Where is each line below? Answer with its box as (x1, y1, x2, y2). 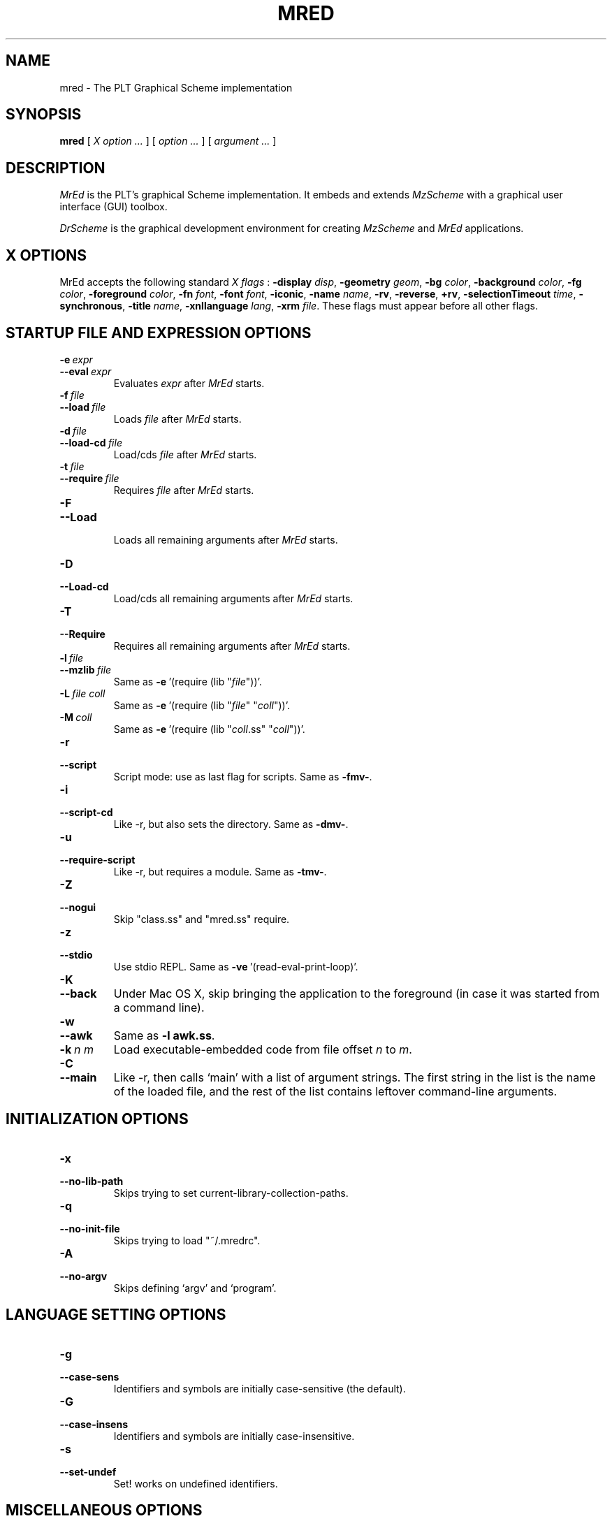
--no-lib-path (59, 1174, 124, 1187)
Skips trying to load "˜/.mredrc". (113, 1234, 261, 1246)
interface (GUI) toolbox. (59, 201, 168, 213)
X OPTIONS (6, 246, 87, 264)
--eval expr (59, 365, 112, 377)
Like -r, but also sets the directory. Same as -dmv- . (113, 817, 349, 830)
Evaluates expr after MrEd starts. (113, 377, 265, 389)
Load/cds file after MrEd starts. (113, 448, 257, 460)
